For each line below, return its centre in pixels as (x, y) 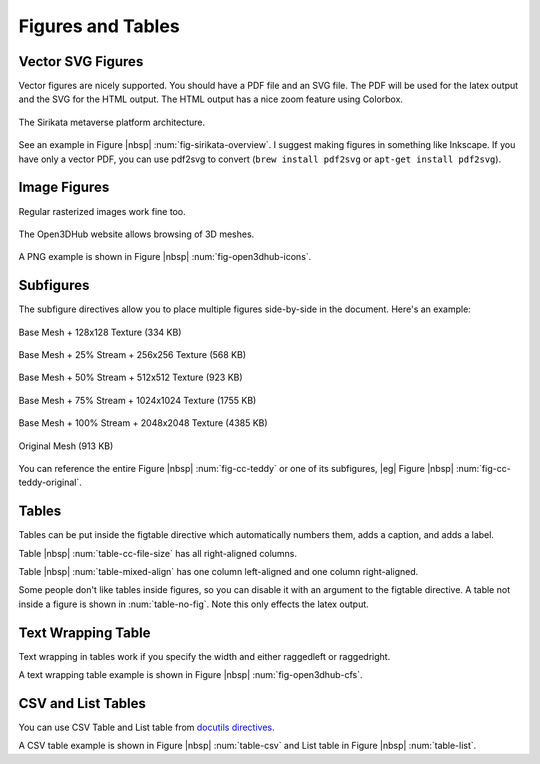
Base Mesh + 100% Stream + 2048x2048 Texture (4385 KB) (143, 423)
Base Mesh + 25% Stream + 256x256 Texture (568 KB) (132, 354)
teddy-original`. (50, 482)
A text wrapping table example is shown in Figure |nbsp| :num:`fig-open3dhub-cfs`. (190, 675)
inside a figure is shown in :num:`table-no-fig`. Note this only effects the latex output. (193, 604)
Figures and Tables (99, 26)
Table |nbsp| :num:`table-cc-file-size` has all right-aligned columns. (158, 553)
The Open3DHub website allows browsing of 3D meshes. (136, 234)
